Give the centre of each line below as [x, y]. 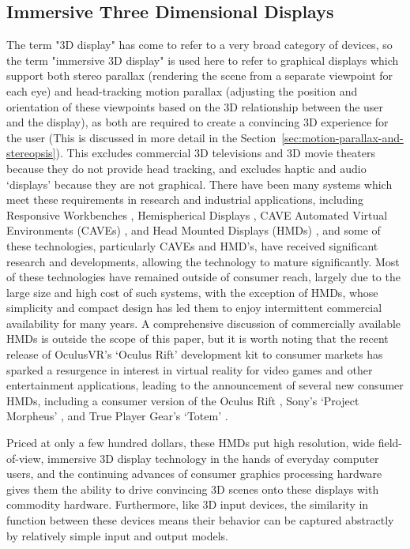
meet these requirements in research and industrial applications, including [185, 199]
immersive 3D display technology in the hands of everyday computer [213, 458]
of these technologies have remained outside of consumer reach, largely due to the [203, 277]
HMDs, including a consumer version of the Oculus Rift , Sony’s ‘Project [183, 400]
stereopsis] [31, 153]
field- [390, 443]
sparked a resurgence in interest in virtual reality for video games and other [190, 369]
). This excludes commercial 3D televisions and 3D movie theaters [215, 153]
